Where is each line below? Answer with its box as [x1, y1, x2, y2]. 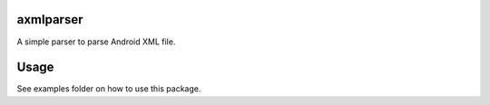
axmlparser [16, 12, 83, 27]
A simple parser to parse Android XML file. [16, 36, 176, 47]
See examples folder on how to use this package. [16, 83, 201, 94]
